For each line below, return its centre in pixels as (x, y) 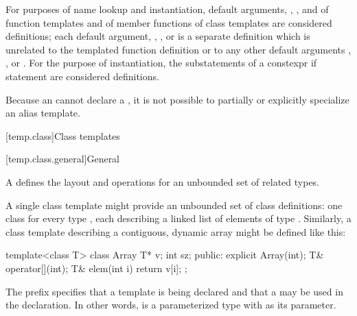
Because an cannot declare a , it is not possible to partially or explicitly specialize (177, 99)
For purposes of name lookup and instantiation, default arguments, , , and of (167, 9)
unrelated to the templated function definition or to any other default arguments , (178, 49)
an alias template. (43, 113)
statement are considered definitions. (82, 76)
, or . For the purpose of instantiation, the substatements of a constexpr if (161, 63)
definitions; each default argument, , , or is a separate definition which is (158, 36)
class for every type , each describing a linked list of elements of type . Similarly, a (178, 218)
